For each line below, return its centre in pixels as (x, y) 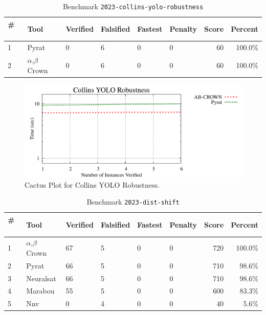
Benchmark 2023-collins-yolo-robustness (133, 6)
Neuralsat (41, 278)
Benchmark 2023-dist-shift (133, 202)
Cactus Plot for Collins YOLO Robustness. (92, 184)
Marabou (40, 291)
